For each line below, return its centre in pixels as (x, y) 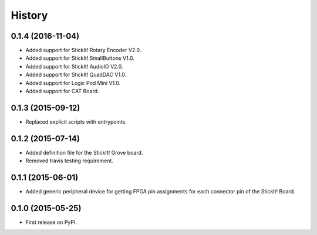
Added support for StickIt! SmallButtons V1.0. (80, 58)
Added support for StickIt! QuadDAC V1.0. (76, 75)
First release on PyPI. (51, 222)
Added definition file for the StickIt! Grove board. (84, 152)
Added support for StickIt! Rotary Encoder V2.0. (83, 50)
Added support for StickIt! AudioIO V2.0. (74, 66)
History (29, 15)
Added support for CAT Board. (62, 91)
